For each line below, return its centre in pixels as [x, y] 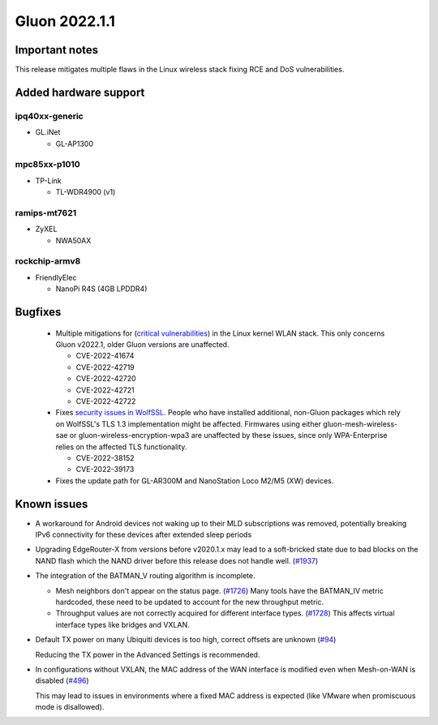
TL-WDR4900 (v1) [86, 192]
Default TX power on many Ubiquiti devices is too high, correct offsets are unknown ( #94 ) [186, 640]
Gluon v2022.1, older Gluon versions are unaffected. [142, 344]
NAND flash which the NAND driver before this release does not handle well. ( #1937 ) [177, 560]
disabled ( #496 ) [62, 680]
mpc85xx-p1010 [47, 165]
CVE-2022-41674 [105, 356]
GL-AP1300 [74, 144]
